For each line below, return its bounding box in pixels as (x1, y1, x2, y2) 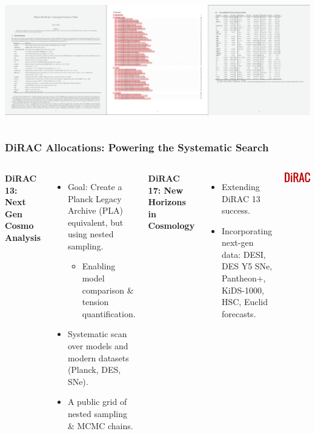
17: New (148, 183, 184, 196)
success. (221, 204, 250, 217)
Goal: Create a (67, 180, 122, 192)
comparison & (82, 283, 134, 296)
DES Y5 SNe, (221, 260, 273, 272)
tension (82, 295, 109, 308)
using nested (67, 228, 114, 240)
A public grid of (67, 395, 127, 408)
